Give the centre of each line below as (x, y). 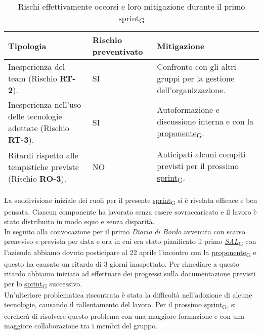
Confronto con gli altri (196, 67)
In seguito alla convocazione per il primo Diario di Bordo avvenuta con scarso (125, 231)
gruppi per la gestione (195, 78)
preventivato (118, 52)
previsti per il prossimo (198, 166)
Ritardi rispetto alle (43, 155)
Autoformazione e (188, 110)
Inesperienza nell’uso (45, 105)
